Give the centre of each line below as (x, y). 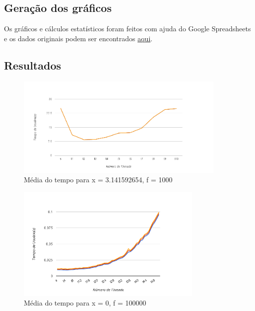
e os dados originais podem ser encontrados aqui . (78, 38)
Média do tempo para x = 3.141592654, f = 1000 (98, 180)
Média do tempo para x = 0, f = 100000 (85, 303)
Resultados (32, 65)
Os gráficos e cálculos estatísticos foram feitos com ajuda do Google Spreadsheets (127, 29)
